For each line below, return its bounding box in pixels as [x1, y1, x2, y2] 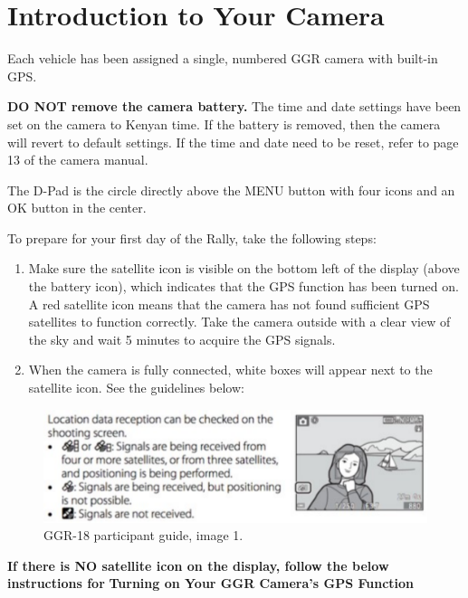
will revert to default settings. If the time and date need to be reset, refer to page [7, 132, 459, 151]
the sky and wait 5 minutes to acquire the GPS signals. [28, 329, 336, 348]
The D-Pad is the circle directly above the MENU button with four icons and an [7, 180, 455, 199]
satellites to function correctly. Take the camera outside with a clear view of [28, 312, 451, 331]
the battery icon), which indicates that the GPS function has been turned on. [28, 277, 459, 296]
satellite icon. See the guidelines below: [28, 378, 244, 397]
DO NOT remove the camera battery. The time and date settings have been [7, 97, 462, 116]
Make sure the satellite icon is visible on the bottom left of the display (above [28, 259, 460, 278]
